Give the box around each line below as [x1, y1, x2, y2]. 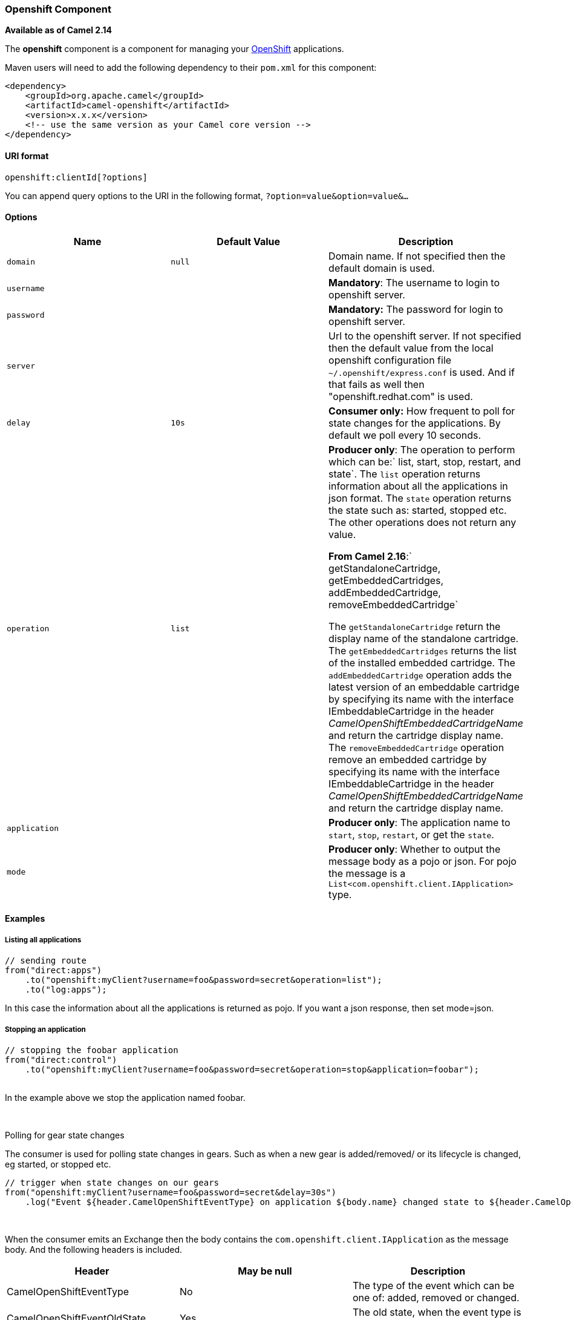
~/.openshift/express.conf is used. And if [328, 366, 515, 378]
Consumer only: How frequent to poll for [328, 404, 515, 417]
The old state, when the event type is [352, 1305, 521, 1318]
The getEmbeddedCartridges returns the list [328, 644, 517, 657]
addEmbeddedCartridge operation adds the [328, 668, 512, 681]
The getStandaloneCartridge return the [328, 620, 501, 632]
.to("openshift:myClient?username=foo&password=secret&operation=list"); [25, 975, 382, 985]
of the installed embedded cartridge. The [328, 656, 515, 669]
